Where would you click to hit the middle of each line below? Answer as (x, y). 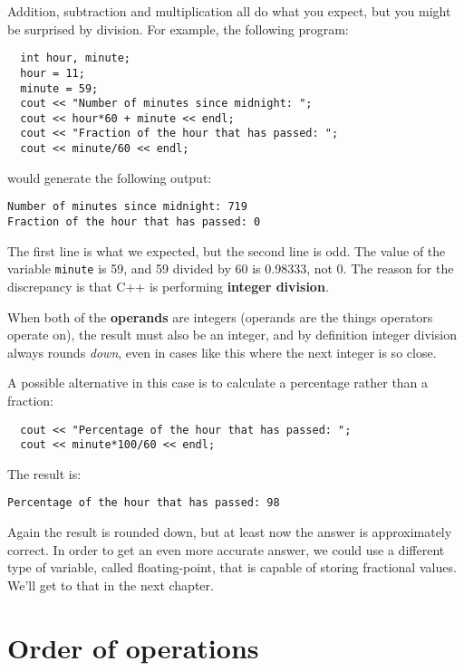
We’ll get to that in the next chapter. (111, 585)
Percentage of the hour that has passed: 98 (144, 503)
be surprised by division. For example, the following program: (178, 29)
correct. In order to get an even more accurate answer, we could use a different (226, 549)
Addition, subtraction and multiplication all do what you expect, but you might (229, 11)
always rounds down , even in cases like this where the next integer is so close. (222, 352)
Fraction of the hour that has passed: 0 (134, 222)
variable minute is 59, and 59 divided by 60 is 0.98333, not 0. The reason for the (231, 268)
